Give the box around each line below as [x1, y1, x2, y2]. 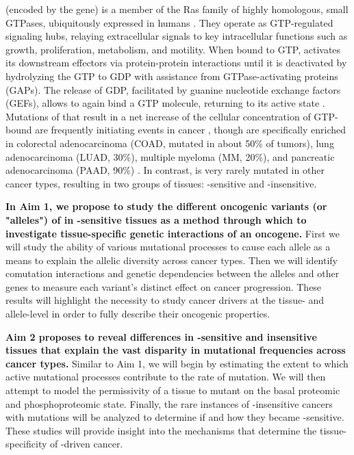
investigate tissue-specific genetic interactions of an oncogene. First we [5, 226, 340, 240]
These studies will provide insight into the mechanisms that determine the [5, 423, 317, 437]
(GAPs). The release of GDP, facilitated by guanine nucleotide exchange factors [5, 82, 341, 96]
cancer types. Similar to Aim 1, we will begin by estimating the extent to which [5, 356, 349, 370]
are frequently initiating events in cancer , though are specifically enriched [35, 122, 346, 137]
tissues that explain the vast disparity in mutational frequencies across [5, 343, 346, 357]
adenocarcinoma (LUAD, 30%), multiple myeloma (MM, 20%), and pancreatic [5, 149, 335, 164]
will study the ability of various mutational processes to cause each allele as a [5, 239, 331, 254]
